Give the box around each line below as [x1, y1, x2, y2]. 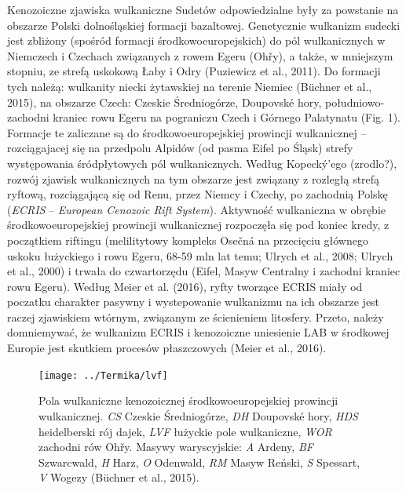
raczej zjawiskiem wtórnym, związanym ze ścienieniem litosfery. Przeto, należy [7, 308, 384, 325]
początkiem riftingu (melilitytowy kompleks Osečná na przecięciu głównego [7, 231, 368, 248]
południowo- [324, 93, 385, 110]
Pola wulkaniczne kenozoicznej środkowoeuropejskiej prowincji [38, 392, 338, 409]
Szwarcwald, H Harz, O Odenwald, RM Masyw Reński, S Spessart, [38, 453, 360, 470]
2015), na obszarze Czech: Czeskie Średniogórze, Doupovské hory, [7, 93, 322, 110]
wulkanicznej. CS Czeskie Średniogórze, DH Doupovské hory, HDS [38, 407, 358, 424]
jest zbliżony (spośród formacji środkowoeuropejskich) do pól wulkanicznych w [7, 32, 386, 49]
